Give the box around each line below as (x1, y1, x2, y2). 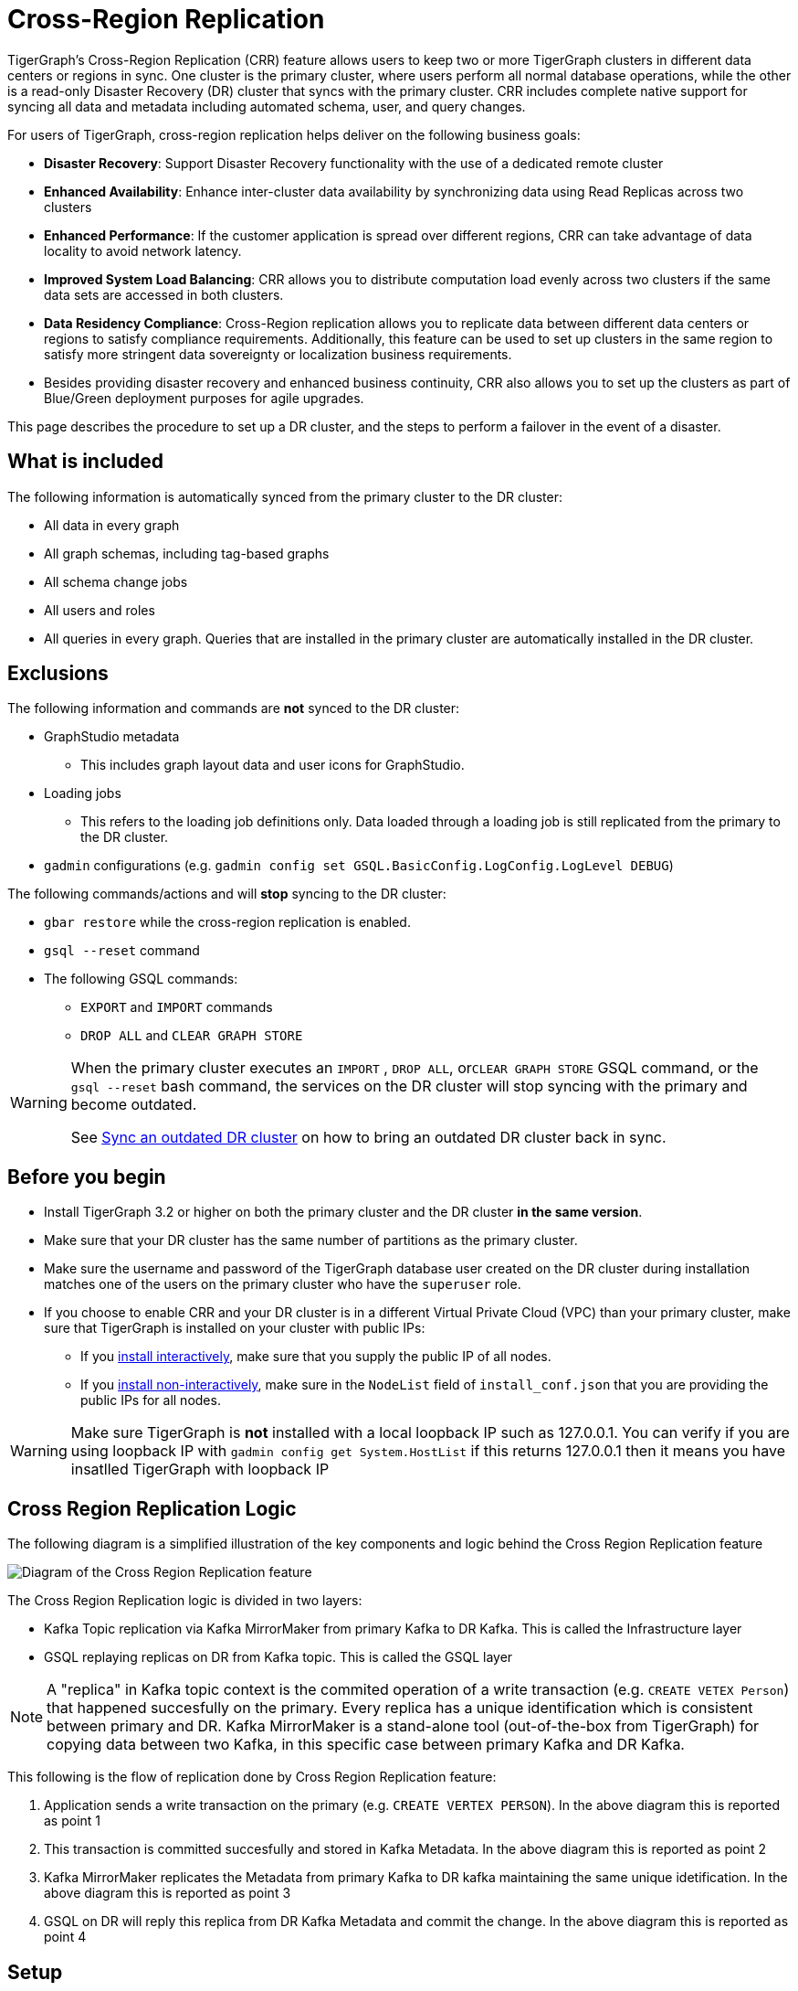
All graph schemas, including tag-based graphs (44, 545, 330, 561)
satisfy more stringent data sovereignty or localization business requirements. (44, 346, 512, 362)
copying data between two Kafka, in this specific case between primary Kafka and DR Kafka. (47, 1735, 685, 1754)
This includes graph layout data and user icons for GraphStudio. (80, 757, 465, 773)
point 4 (44, 1929, 87, 1945)
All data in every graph (44, 516, 180, 533)
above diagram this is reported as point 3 (44, 1885, 291, 1901)
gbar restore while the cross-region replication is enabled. (44, 914, 411, 931)
